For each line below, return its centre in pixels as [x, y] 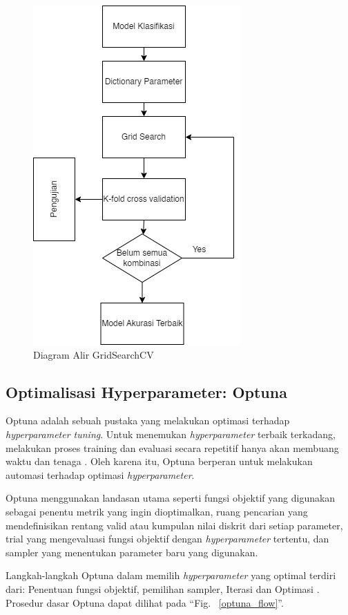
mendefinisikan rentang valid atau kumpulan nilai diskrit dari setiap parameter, [174, 525]
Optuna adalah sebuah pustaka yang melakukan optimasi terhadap [148, 420]
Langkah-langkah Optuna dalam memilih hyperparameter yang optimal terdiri [171, 575]
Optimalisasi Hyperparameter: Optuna [146, 391]
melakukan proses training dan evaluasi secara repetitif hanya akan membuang [172, 447]
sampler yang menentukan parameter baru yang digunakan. [132, 552]
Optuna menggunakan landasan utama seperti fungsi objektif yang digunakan [171, 498]
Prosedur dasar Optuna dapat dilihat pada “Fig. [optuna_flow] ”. [145, 602]
